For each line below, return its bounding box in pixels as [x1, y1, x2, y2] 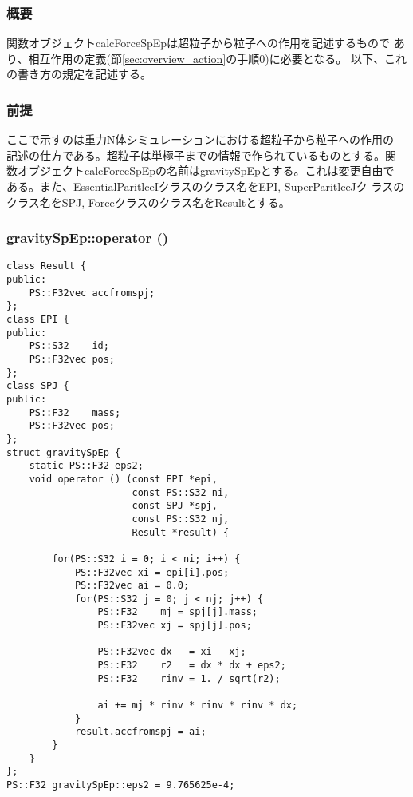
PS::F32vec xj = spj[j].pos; [97, 620, 252, 632]
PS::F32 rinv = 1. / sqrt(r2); [97, 672, 281, 684]
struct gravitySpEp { [6, 446, 121, 458]
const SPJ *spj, [132, 500, 218, 512]
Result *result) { [132, 526, 230, 538]
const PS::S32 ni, [132, 486, 230, 498]
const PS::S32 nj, [132, 513, 230, 525]
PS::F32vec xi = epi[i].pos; [74, 566, 230, 578]
